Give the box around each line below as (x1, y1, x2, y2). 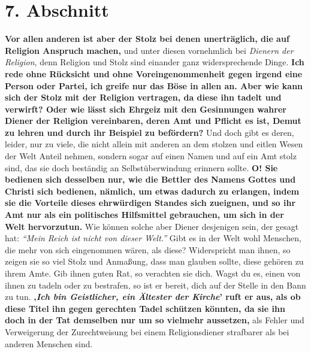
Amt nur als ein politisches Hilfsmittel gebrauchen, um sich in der (5, 208, 284, 221)
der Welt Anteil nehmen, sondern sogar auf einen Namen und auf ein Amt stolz (5, 150, 297, 162)
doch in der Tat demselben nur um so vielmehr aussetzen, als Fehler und (5, 314, 304, 326)
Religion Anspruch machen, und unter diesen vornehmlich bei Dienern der (5, 44, 294, 56)
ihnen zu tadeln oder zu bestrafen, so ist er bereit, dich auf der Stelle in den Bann (5, 278, 306, 291)
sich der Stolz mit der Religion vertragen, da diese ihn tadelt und (5, 91, 282, 104)
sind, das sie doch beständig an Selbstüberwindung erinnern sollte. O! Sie (5, 161, 278, 174)
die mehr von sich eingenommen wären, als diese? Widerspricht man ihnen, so (5, 243, 291, 256)
